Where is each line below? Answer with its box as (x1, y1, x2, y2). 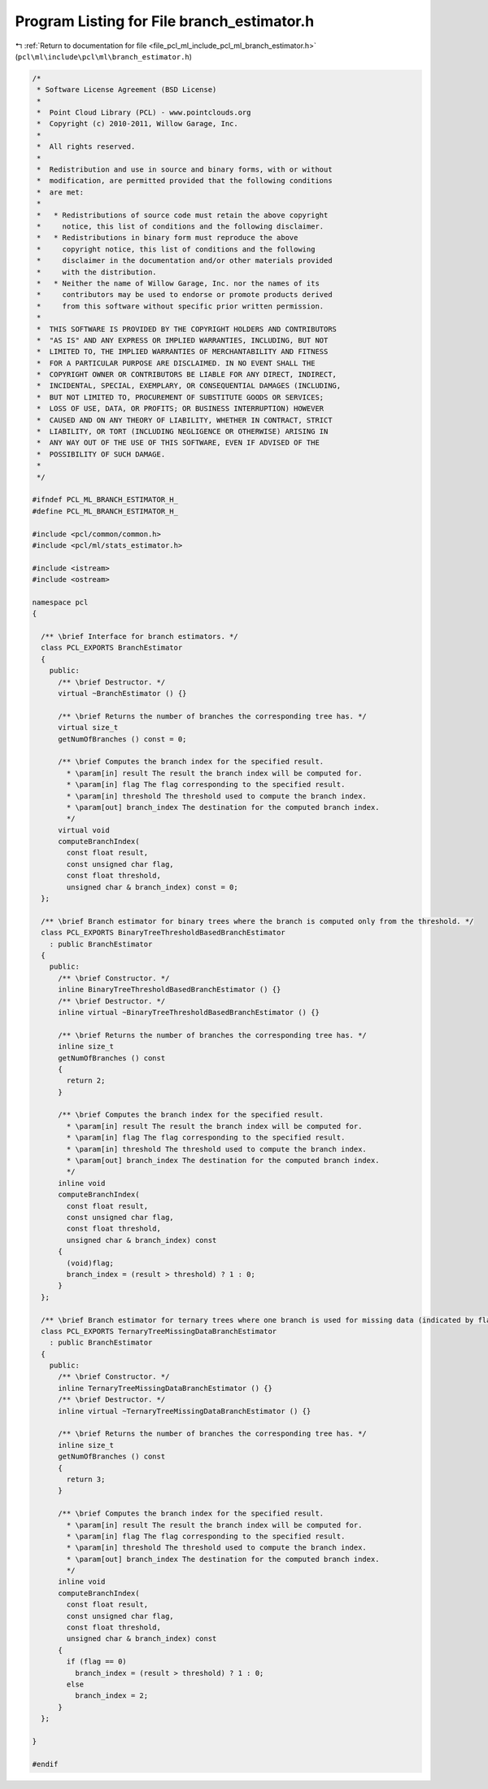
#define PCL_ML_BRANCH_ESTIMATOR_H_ (32, 506, 179, 516)
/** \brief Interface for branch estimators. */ (41, 632, 239, 641)
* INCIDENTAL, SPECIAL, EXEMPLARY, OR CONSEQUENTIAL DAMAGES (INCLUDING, (37, 381, 342, 391)
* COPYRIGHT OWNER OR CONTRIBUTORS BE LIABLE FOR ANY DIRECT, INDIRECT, (37, 370, 338, 379)
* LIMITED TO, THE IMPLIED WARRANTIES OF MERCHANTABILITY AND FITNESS (37, 347, 329, 356)
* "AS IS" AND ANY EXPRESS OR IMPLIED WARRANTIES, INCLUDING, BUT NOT (37, 335, 329, 345)
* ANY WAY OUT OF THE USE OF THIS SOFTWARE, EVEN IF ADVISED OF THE (37, 438, 320, 448)
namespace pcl (32, 597, 89, 606)
